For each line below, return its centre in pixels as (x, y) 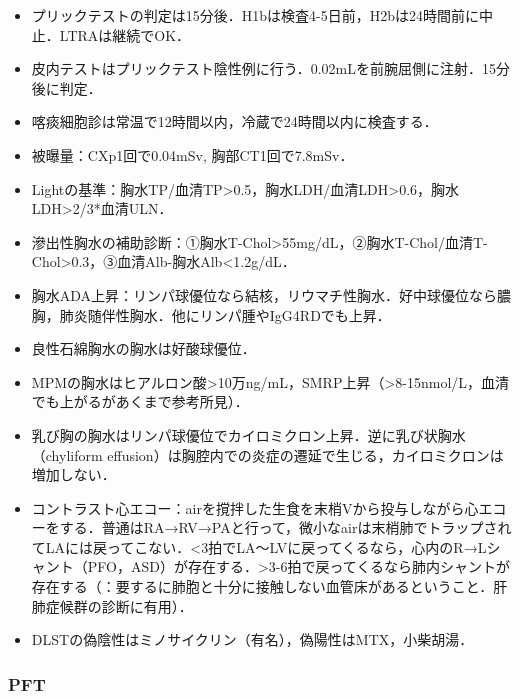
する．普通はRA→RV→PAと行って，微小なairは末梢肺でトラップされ (285, 527)
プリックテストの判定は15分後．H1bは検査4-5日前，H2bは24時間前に (255, 15)
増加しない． (73, 474)
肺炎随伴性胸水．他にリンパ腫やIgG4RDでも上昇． (225, 314)
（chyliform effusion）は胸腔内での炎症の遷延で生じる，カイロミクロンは (267, 454)
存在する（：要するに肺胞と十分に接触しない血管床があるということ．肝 (269, 586)
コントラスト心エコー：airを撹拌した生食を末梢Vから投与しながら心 (255, 507)
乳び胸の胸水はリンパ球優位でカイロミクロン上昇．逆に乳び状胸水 (248, 434)
